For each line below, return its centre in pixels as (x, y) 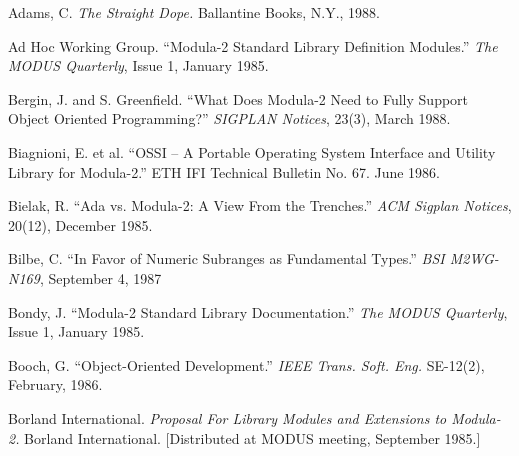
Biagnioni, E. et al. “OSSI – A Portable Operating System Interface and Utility (252, 151)
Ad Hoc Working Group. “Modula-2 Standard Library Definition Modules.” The (253, 45)
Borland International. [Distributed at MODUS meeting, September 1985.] (252, 437)
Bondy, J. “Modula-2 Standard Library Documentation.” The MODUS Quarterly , (258, 311)
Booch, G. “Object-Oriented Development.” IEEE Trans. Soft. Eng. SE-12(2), (246, 364)
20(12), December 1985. (80, 224)
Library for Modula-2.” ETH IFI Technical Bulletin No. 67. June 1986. (224, 171)
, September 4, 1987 (100, 277)
